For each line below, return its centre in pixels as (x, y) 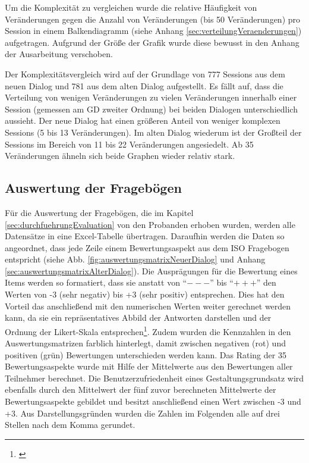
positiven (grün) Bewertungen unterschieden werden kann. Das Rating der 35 (146, 354)
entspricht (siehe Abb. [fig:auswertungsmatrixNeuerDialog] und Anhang (135, 259)
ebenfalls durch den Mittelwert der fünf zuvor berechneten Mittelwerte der (141, 390)
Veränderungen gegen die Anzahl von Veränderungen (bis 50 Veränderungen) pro (153, 19)
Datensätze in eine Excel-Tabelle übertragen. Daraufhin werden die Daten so (145, 236)
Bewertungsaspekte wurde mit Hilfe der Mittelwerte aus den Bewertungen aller (149, 366)
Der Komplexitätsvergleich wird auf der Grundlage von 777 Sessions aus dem (145, 73)
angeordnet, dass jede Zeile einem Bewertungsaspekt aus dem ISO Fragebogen (147, 247)
